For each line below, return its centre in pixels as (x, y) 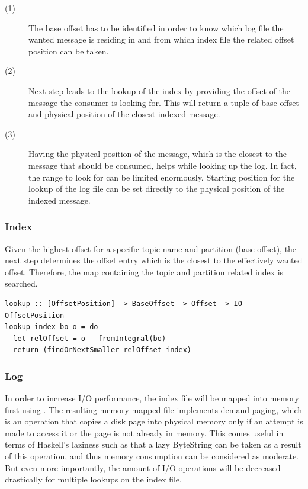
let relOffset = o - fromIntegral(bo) (90, 338)
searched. (21, 283)
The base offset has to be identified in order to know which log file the (156, 28)
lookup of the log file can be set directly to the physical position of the (157, 189)
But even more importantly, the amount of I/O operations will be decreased (143, 467)
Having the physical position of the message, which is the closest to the (158, 154)
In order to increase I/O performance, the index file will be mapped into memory (152, 398)
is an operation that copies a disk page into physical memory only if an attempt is (154, 421)
